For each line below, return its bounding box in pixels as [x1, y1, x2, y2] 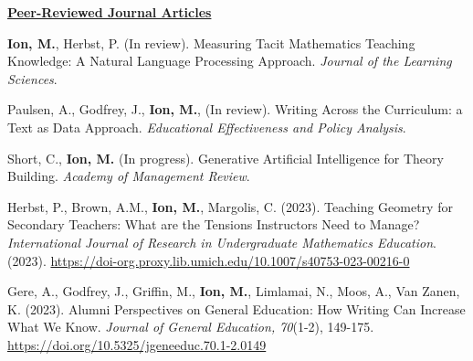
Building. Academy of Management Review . [7, 166, 250, 186]
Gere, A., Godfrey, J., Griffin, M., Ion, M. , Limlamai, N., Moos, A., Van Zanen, [7, 281, 460, 301]
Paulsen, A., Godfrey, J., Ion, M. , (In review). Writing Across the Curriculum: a [7, 100, 463, 119]
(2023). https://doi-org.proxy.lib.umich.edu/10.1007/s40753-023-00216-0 [7, 250, 410, 270]
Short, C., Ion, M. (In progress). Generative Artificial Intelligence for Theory [7, 148, 444, 167]
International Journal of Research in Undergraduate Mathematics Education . [7, 232, 436, 251]
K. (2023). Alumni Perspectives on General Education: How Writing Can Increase [7, 299, 466, 318]
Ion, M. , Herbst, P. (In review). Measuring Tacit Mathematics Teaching [7, 33, 415, 52]
